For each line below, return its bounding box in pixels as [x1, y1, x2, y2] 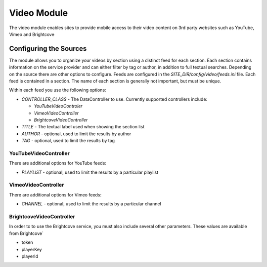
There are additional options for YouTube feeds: [9, 160, 106, 166]
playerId [21, 253, 39, 259]
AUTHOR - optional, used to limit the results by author [21, 131, 132, 137]
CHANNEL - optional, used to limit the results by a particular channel [21, 201, 162, 207]
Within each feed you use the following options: [9, 87, 106, 93]
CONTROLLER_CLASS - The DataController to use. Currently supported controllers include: [21, 96, 208, 102]
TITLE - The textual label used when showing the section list [21, 124, 145, 130]
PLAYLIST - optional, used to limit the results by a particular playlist [21, 169, 159, 175]
